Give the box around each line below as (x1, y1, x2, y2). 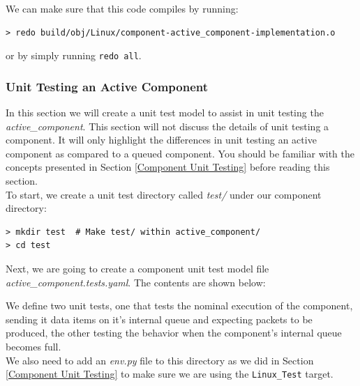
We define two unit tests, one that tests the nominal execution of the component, (6, 298, 353, 313)
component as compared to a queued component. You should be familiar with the (6, 146, 354, 160)
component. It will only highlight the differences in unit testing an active (6, 132, 317, 147)
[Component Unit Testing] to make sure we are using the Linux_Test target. (6, 366, 333, 381)
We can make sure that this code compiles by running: (6, 1, 239, 15)
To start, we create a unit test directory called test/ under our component (6, 187, 322, 201)
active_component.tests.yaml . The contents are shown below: (6, 275, 266, 289)
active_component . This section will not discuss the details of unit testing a (6, 118, 329, 133)
